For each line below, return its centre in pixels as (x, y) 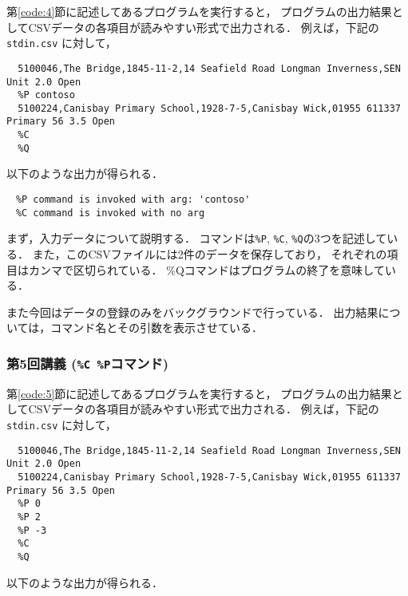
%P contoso (46, 95)
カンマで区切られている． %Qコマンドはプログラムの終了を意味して (206, 269)
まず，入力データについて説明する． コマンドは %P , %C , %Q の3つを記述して (197, 238)
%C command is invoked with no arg (110, 213)
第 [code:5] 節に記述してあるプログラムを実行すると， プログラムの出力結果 (199, 393)
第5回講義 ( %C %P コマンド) (88, 363)
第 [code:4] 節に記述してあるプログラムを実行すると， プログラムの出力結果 (199, 11)
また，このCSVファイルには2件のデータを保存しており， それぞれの (210, 254)
